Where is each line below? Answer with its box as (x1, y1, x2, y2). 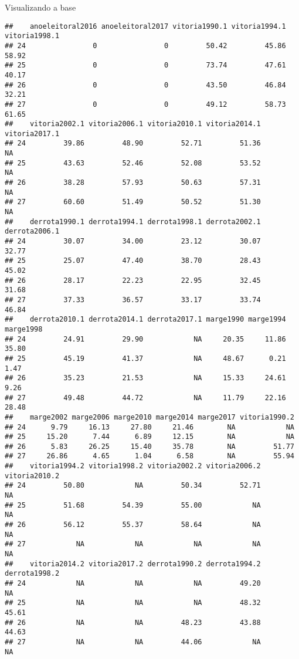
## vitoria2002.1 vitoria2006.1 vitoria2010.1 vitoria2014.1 (5, 120, 261, 129)
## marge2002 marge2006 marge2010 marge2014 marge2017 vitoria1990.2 (5, 413, 294, 421)
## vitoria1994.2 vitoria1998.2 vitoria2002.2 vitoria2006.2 (5, 462, 261, 471)
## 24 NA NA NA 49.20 (5, 579, 261, 587)
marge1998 (5, 325, 43, 333)
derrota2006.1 (5, 227, 60, 236)
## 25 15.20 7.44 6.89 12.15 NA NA (5, 432, 294, 441)
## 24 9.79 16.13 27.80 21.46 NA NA (5, 423, 294, 431)
